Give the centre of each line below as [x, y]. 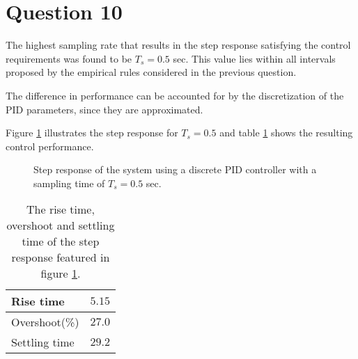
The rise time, [61, 209]
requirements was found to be [69, 58]
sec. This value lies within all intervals [254, 58]
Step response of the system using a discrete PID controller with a [175, 169]
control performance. [50, 146]
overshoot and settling [61, 225]
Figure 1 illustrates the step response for [92, 133]
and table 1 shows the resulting [286, 133]
